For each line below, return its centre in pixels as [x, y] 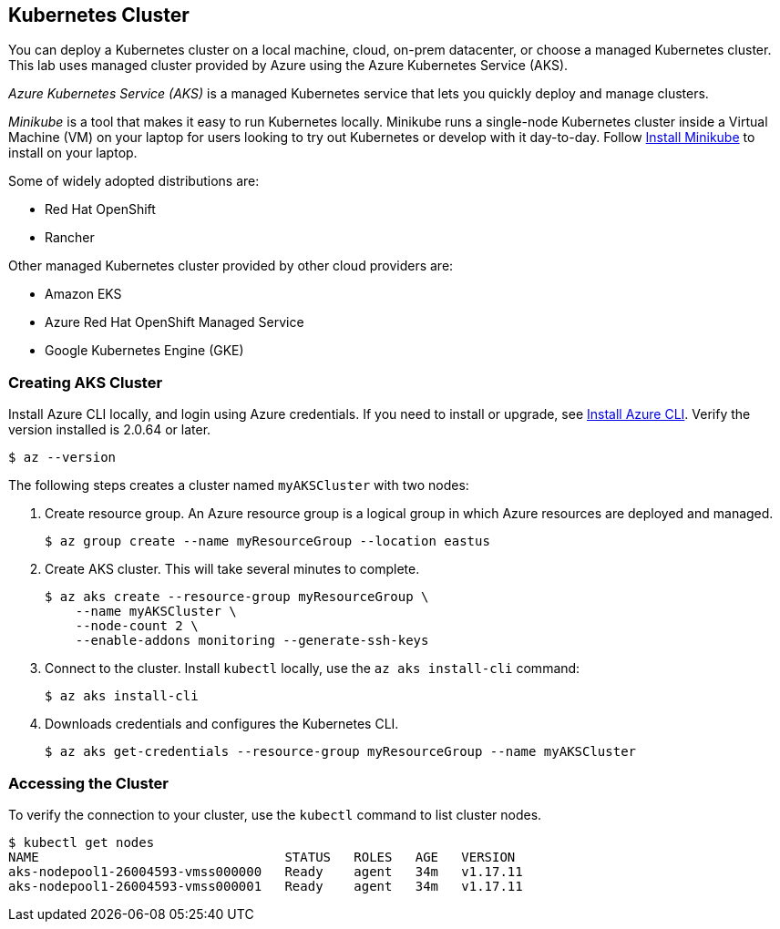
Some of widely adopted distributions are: [134, 181]
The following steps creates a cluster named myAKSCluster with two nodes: [239, 485]
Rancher [70, 238]
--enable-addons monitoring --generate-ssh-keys [252, 641]
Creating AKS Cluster [86, 382]
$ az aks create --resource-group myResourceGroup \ [237, 597]
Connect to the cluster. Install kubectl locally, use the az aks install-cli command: [313, 669]
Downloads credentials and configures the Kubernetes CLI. [222, 724]
